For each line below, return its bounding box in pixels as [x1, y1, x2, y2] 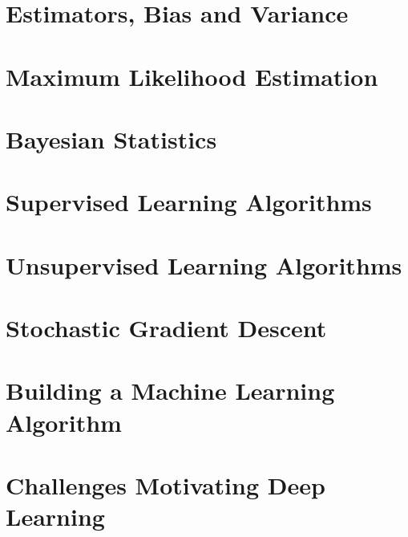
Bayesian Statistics [6, 122, 217, 155]
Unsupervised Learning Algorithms [6, 248, 402, 281]
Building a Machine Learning [6, 374, 335, 407]
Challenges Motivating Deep [6, 469, 325, 501]
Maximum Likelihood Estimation [6, 59, 378, 92]
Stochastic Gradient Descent [6, 311, 327, 344]
